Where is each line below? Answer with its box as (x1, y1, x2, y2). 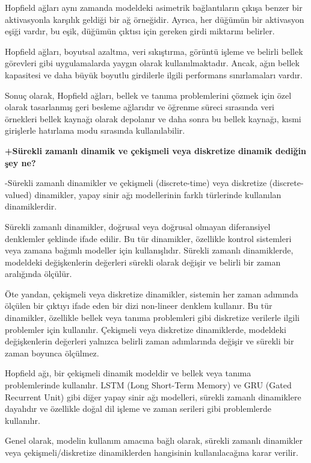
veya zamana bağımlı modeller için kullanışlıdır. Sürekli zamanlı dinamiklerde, (5, 244, 294, 256)
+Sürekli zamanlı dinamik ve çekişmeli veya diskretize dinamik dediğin (5, 144, 307, 157)
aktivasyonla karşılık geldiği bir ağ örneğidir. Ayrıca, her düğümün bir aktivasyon (5, 13, 304, 25)
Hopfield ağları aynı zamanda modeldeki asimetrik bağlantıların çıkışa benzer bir (5, 1, 303, 13)
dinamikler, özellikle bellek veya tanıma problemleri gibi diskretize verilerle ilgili (5, 311, 300, 324)
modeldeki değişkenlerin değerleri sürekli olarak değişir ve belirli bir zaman (5, 255, 281, 268)
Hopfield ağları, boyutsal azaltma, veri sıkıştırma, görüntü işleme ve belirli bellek (5, 45, 303, 57)
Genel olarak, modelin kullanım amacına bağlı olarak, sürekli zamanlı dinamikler (5, 434, 303, 447)
